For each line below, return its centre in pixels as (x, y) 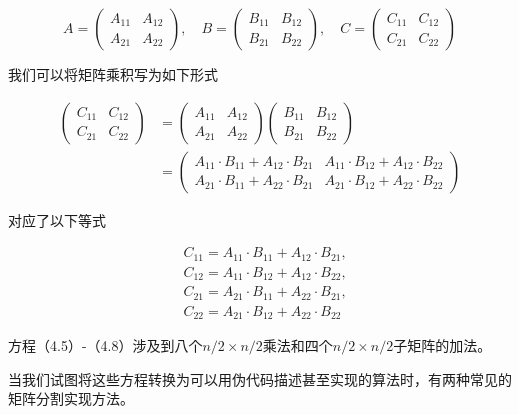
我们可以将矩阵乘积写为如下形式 (113, 74)
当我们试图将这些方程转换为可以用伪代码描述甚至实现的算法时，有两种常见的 (260, 378)
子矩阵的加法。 (442, 345)
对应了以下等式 (57, 219)
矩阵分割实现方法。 (71, 398)
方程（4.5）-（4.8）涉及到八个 (105, 345)
